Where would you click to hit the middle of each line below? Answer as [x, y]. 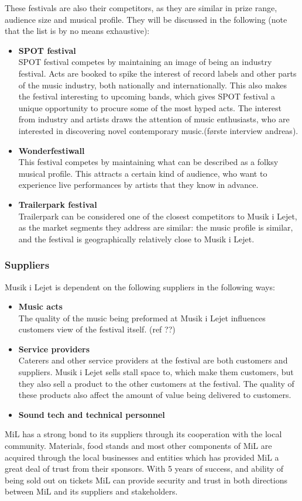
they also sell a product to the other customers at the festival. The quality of [156, 383]
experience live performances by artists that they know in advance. [138, 185]
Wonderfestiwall [52, 150]
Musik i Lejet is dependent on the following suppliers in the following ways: [140, 286]
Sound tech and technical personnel [92, 414]
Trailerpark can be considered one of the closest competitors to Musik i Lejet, [158, 216]
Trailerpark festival [58, 204]
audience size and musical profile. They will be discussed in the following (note [146, 19]
